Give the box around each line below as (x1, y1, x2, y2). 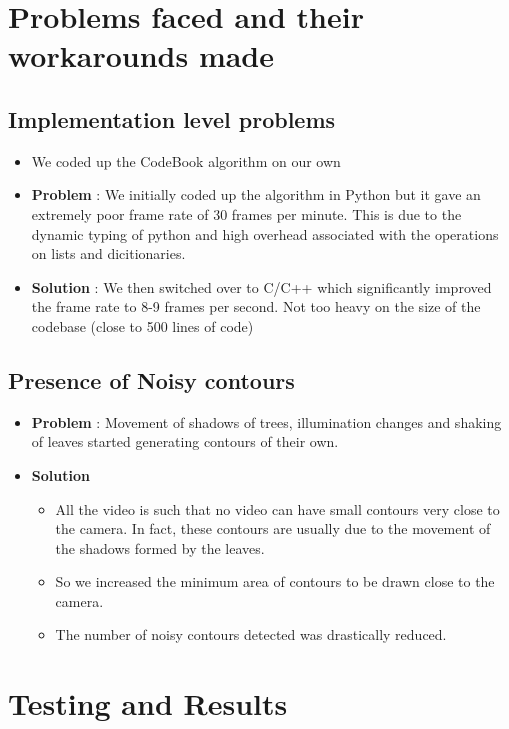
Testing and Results (8, 683, 288, 724)
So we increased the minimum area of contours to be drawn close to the (55, 571, 495, 592)
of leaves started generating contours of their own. (31, 431, 339, 452)
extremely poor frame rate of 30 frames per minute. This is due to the (31, 203, 462, 224)
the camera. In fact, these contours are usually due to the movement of (55, 518, 491, 539)
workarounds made (8, 35, 275, 76)
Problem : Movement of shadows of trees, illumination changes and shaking (31, 411, 502, 432)
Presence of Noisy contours (8, 364, 295, 395)
